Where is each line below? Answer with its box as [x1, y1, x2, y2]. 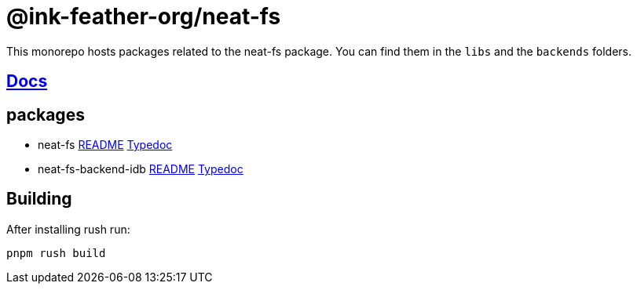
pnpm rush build [6, 246, 106, 259]
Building [6, 189, 72, 209]
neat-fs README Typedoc [38, 138, 173, 152]
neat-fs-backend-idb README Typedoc [38, 162, 243, 176]
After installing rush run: [6, 222, 130, 236]
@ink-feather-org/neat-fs [6, 3, 281, 30]
